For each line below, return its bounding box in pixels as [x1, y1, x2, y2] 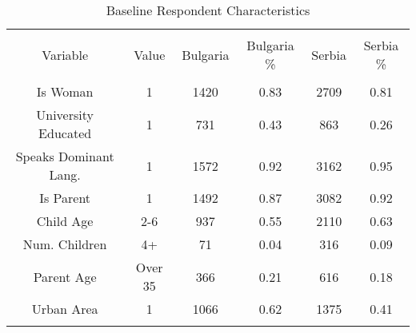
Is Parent [39, 188, 91, 207]
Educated [38, 124, 92, 142]
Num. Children [22, 235, 107, 253]
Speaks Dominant [15, 147, 114, 165]
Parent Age [33, 267, 97, 286]
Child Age [36, 212, 94, 230]
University [36, 105, 94, 124]
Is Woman [36, 82, 94, 101]
